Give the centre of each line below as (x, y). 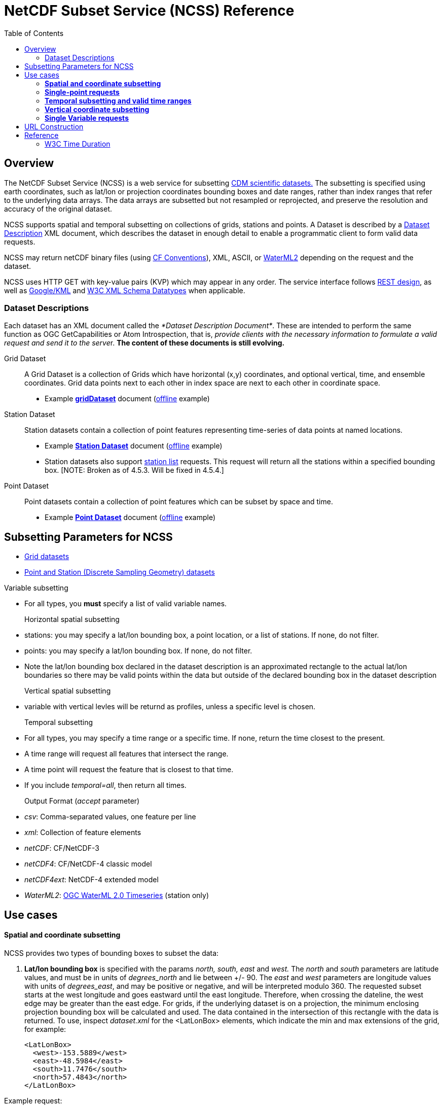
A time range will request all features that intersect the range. (126, 754)
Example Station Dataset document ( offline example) (134, 446)
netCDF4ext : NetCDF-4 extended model (91, 880)
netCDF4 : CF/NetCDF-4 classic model (88, 864)
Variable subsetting (36, 588)
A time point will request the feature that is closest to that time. (129, 770)
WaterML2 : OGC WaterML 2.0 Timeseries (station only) (117, 895)
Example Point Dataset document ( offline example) (130, 517)
